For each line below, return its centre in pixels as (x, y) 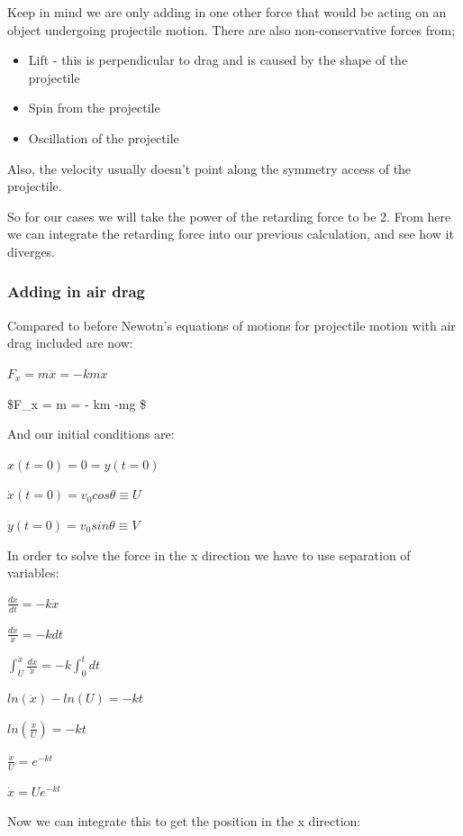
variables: (33, 572)
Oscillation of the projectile (104, 137)
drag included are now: (70, 343)
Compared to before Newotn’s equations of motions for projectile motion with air (231, 325)
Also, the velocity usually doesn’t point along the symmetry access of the (209, 168)
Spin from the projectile (94, 108)
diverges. (32, 251)
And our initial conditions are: (91, 434)
